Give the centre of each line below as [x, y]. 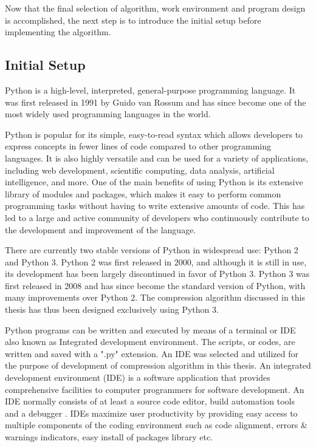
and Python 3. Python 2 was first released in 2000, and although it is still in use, [156, 261]
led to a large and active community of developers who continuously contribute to [157, 217]
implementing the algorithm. [58, 32]
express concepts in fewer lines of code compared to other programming [138, 146]
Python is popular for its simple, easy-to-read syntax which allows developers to [154, 134]
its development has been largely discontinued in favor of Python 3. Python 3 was [157, 274]
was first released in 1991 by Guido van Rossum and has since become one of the [156, 102]
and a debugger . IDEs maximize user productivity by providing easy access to [151, 413]
